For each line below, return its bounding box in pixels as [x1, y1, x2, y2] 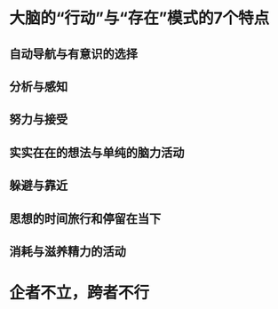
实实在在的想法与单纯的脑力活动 [9, 145, 185, 160]
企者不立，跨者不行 [9, 283, 150, 303]
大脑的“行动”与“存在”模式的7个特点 [9, 8, 270, 28]
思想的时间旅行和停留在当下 [9, 210, 162, 226]
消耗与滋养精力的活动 [9, 243, 126, 258]
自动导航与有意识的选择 [9, 46, 138, 61]
